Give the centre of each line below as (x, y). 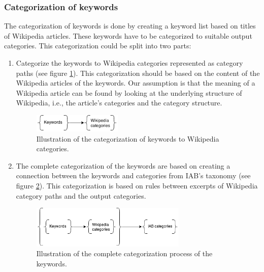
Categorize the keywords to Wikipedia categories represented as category (129, 63)
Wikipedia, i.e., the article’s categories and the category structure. (119, 103)
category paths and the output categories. (81, 195)
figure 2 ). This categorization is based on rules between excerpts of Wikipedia (137, 185)
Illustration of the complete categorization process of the (124, 253)
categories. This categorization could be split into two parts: (98, 46)
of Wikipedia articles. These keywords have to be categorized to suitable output (128, 35)
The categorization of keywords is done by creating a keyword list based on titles (130, 26)
